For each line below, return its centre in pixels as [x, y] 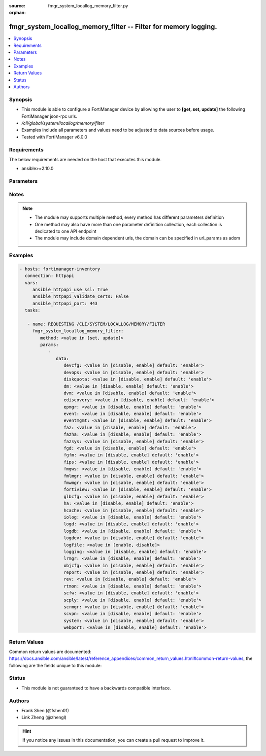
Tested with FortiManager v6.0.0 [54, 137]
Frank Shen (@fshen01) [45, 710]
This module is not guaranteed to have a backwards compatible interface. [96, 688]
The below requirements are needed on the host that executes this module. [85, 159]
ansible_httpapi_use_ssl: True [70, 290]
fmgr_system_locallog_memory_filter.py [88, 6]
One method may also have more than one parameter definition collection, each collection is [128, 224]
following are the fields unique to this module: [55, 665]
